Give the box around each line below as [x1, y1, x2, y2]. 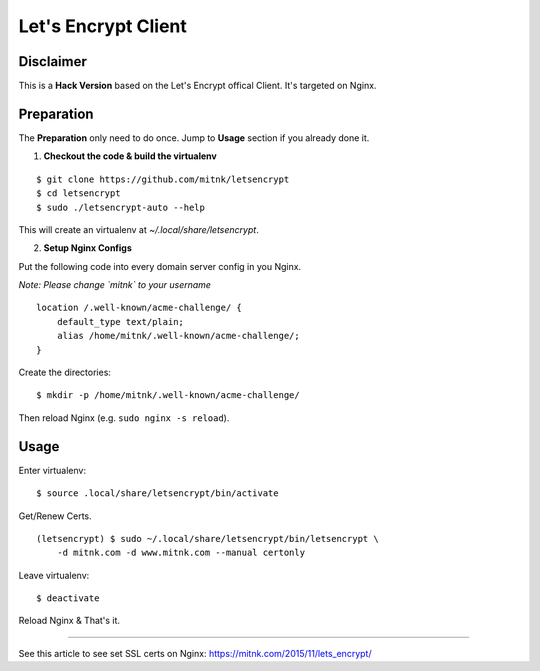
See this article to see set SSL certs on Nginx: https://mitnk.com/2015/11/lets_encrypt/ [18, 647, 372, 659]
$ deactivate [36, 593, 100, 604]
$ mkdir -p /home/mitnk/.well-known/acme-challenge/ [36, 390, 300, 401]
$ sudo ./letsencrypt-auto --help [36, 201, 205, 213]
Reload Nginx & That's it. [18, 615, 120, 627]
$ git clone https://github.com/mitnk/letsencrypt [36, 173, 290, 185]
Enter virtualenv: [18, 464, 87, 476]
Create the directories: [18, 366, 112, 379]
